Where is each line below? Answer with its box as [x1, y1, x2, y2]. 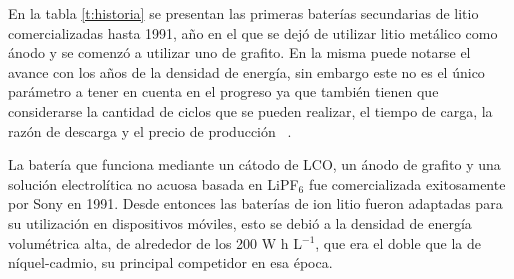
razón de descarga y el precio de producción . [8, 120, 292, 141]
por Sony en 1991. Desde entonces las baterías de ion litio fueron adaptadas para [8, 193, 503, 214]
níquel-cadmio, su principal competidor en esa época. [8, 252, 333, 273]
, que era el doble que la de [315, 232, 482, 253]
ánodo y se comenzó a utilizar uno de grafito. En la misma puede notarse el [8, 42, 471, 63]
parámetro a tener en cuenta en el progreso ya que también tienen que [8, 81, 439, 102]
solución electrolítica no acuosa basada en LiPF [8, 173, 299, 194]
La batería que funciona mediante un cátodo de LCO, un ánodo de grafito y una [8, 154, 501, 175]
